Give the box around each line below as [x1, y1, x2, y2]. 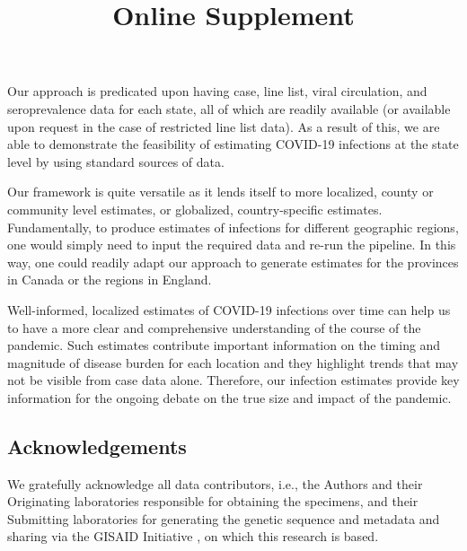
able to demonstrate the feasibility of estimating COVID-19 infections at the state [7, 135, 459, 153]
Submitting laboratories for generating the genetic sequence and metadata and [7, 509, 440, 528]
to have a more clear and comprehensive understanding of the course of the [7, 318, 421, 337]
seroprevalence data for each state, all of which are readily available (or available [7, 99, 451, 118]
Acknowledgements [7, 432, 187, 459]
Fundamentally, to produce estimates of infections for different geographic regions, [7, 217, 459, 236]
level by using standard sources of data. [7, 152, 225, 171]
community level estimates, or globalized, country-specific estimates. [7, 199, 383, 218]
